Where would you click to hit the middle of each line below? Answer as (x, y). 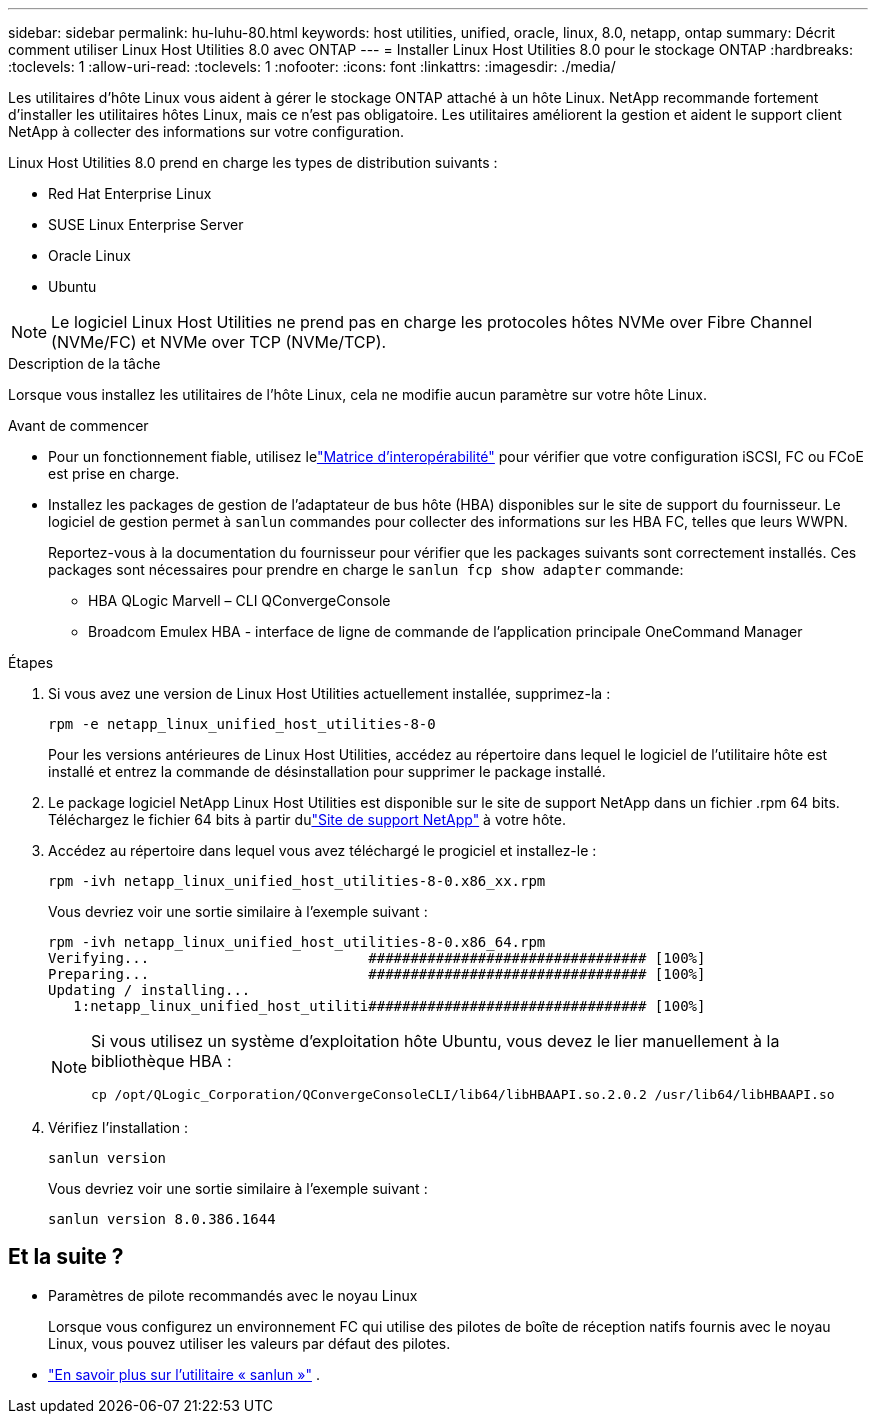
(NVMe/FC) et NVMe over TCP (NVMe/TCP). (219, 342)
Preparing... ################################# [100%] (377, 974)
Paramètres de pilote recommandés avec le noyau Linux (233, 1295)
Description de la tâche (84, 363)
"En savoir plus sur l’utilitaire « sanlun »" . (184, 1374)
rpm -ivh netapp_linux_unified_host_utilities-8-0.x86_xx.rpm (297, 881)
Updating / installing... (149, 990)
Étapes (31, 662)
